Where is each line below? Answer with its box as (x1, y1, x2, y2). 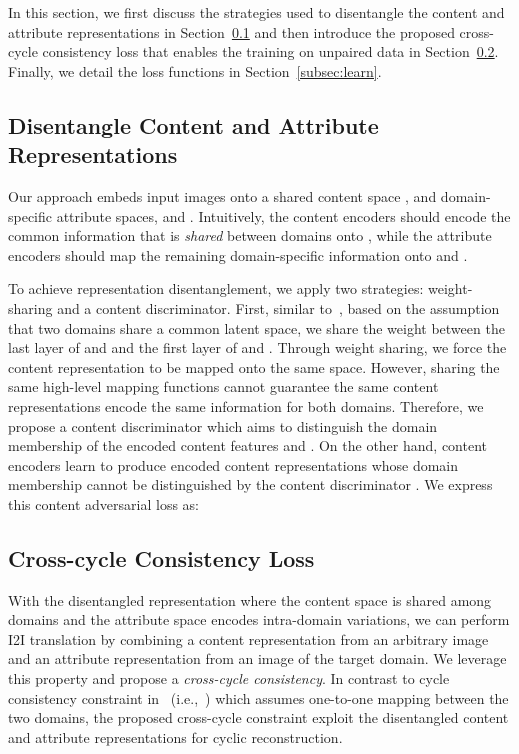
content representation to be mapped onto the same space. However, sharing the (8, 356, 500, 377)
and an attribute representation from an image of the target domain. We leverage (8, 648, 507, 669)
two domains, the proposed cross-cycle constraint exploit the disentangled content (8, 707, 509, 728)
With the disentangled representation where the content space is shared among (8, 589, 492, 610)
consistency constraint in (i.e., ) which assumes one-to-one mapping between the (8, 687, 509, 708)
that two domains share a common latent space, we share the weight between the (8, 317, 505, 338)
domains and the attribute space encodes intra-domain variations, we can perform (8, 609, 510, 630)
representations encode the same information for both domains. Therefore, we (8, 395, 484, 416)
